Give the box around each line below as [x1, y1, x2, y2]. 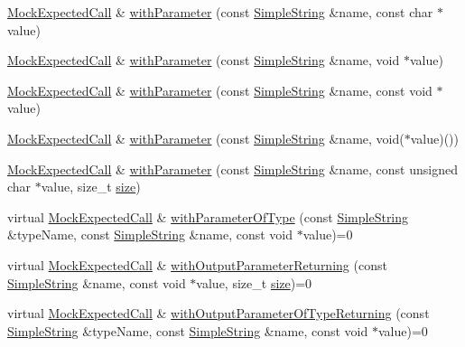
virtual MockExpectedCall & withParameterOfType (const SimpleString [7, 207, 409, 226]
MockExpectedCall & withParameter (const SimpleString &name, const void [7, 80, 432, 99]
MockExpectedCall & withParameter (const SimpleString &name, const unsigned [7, 159, 458, 178]
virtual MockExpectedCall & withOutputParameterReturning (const [7, 255, 387, 274]
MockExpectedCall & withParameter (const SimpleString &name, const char [7, 3, 433, 21]
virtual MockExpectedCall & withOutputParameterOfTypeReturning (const [7, 304, 430, 323]
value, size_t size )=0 [196, 273, 312, 292]
